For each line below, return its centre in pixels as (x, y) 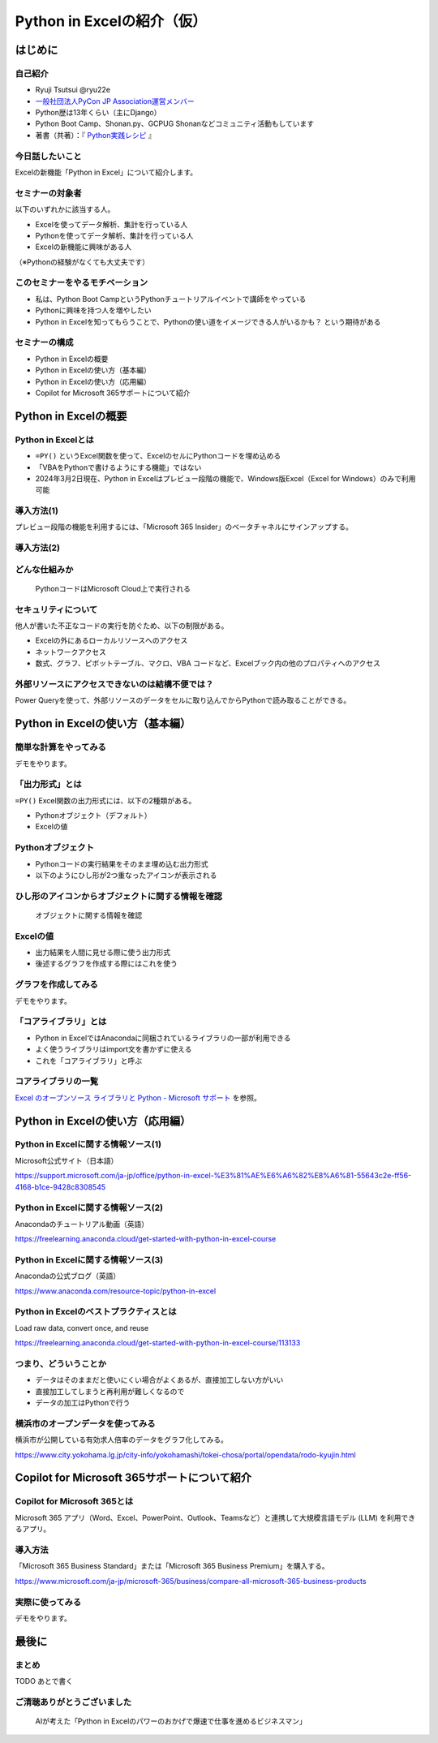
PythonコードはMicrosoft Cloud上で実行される (113, 588)
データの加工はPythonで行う (83, 1403)
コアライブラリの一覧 (57, 1082)
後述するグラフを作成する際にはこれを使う (106, 964)
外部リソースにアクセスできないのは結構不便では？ (114, 684)
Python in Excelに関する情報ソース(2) (89, 1207)
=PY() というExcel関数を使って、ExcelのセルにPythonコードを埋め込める (158, 456)
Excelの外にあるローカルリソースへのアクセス (112, 640)
